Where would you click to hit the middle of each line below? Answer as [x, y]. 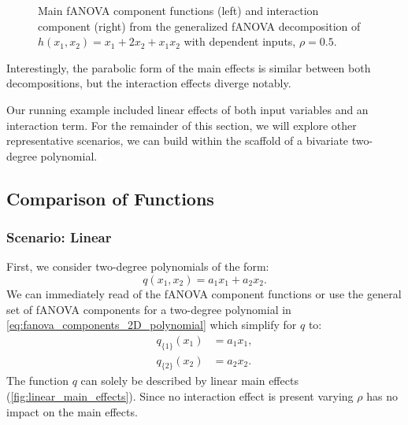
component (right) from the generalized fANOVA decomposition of [199, 26]
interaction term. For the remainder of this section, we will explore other [182, 125]
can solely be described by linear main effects [189, 381]
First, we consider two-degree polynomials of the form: [138, 266]
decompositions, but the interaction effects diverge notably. [149, 83]
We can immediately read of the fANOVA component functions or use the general [204, 293]
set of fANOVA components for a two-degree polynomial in [149, 309]
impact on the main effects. [72, 411]
